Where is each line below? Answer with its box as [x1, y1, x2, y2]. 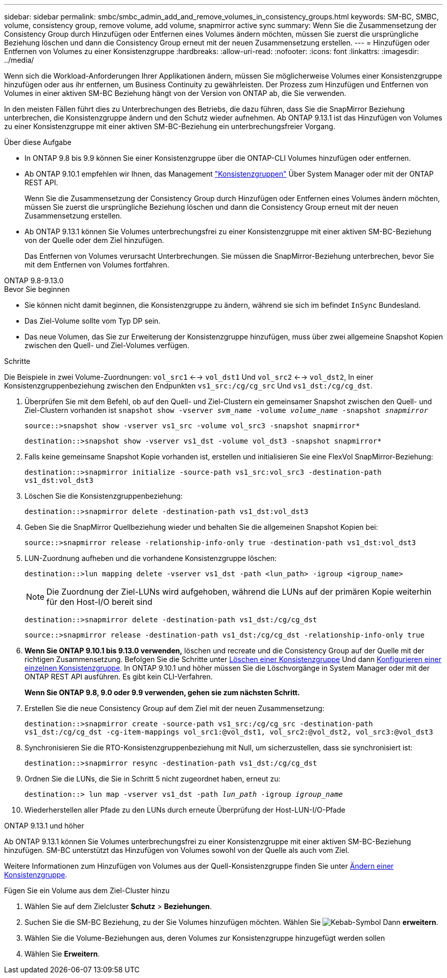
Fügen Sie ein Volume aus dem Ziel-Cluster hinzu [4, 886, 170, 895]
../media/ [4, 56, 34, 64]
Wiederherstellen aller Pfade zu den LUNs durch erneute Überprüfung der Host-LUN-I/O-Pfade [24, 805, 345, 814]
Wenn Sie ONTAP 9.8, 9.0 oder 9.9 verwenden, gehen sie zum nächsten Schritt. [24, 688, 300, 697]
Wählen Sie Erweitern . [24, 949, 100, 958]
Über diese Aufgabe [4, 138, 71, 146]
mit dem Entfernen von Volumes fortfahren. [24, 260, 169, 269]
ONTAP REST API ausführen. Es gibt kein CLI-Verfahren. [24, 672, 213, 681]
